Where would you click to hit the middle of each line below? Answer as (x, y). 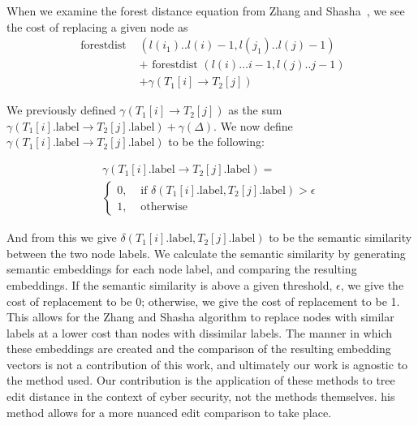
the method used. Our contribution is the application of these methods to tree (201, 380)
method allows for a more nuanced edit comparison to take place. (169, 412)
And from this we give (62, 237)
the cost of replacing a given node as (97, 26)
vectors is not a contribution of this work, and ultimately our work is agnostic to (207, 364)
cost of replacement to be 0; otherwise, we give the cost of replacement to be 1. (203, 301)
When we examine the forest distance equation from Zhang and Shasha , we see (206, 11)
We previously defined (61, 110)
